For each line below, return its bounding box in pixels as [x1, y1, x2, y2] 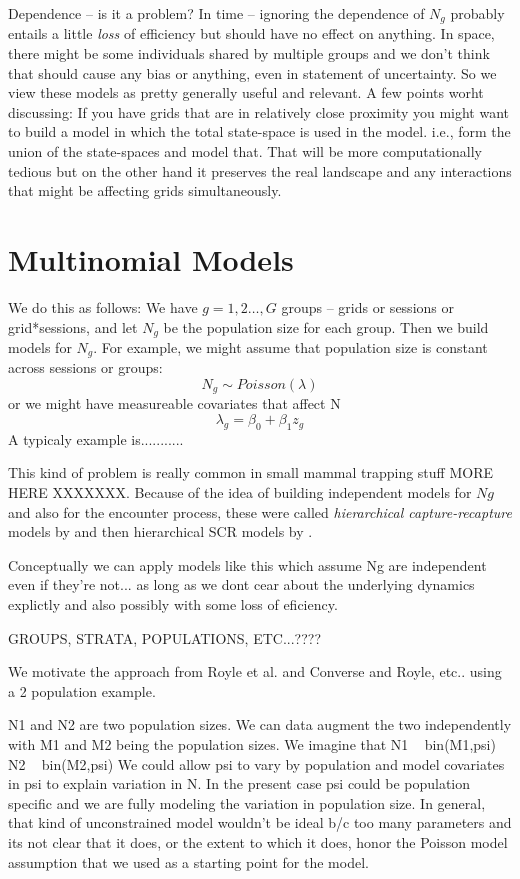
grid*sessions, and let [8, 316, 138, 337]
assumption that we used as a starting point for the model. [8, 851, 369, 872]
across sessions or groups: [8, 357, 163, 378]
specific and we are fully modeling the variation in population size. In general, [8, 792, 486, 813]
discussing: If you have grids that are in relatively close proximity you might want [8, 101, 510, 122]
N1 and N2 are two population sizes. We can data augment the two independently [8, 714, 512, 735]
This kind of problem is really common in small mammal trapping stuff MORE [8, 462, 493, 483]
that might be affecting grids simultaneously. [8, 180, 282, 201]
